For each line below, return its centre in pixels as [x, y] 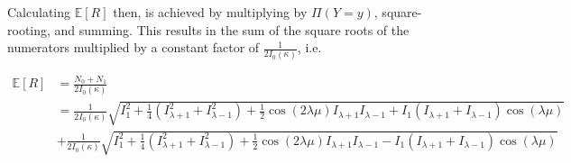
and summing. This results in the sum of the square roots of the [232, 29]
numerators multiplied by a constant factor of [134, 47]
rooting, [29, 29]
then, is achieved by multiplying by [210, 12]
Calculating [39, 12]
